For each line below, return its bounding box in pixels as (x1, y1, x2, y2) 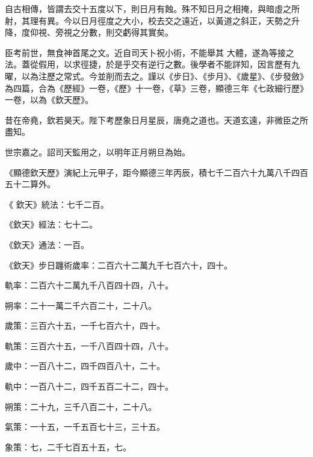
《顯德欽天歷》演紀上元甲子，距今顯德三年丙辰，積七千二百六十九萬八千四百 (5, 166, 308, 178)
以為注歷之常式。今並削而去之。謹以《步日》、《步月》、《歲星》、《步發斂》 (21, 69, 308, 82)
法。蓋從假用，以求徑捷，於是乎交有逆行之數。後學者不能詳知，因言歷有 (5, 58, 291, 70)
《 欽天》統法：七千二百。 (5, 197, 109, 210)
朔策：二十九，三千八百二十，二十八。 (5, 400, 156, 412)
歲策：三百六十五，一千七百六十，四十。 (5, 319, 165, 332)
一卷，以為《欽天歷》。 (5, 93, 93, 106)
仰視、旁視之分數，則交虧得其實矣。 (29, 26, 173, 39)
